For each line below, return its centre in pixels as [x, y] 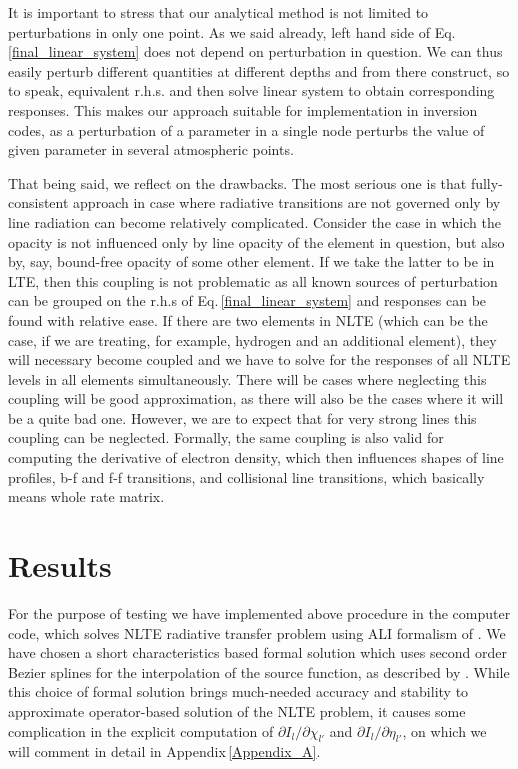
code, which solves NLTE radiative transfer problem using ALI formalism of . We [257, 632]
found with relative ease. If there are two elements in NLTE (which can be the [248, 319]
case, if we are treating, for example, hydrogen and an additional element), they [252, 339]
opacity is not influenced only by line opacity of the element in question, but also [256, 241]
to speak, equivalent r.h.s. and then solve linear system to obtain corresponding [251, 90]
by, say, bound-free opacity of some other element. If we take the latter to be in [251, 261]
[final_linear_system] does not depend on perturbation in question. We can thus [255, 51]
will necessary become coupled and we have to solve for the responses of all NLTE [259, 359]
